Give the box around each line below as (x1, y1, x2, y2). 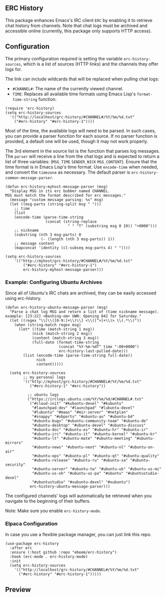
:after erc (9, 546, 32, 551)
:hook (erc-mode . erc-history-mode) (9, 554, 88, 560)
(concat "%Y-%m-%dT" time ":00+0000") (58, 344, 140, 349)
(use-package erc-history (5, 541, 59, 546)
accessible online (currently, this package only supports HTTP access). (5, 27, 152, 34)
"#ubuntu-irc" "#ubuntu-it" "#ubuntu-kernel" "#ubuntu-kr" (31, 431, 157, 436)
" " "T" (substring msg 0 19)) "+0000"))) (67, 223, 157, 229)
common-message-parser (5, 175, 52, 180)
